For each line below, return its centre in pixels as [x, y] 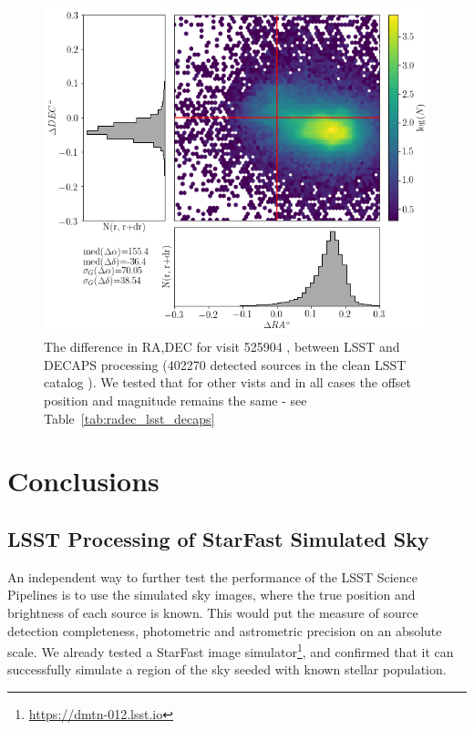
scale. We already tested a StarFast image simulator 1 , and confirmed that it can [231, 650]
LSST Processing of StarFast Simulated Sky [218, 538]
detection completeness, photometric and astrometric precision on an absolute [225, 630]
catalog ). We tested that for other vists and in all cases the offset [227, 382]
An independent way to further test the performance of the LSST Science [212, 576]
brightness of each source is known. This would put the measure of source [213, 612]
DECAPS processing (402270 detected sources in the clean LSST [225, 364]
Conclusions [83, 481]
